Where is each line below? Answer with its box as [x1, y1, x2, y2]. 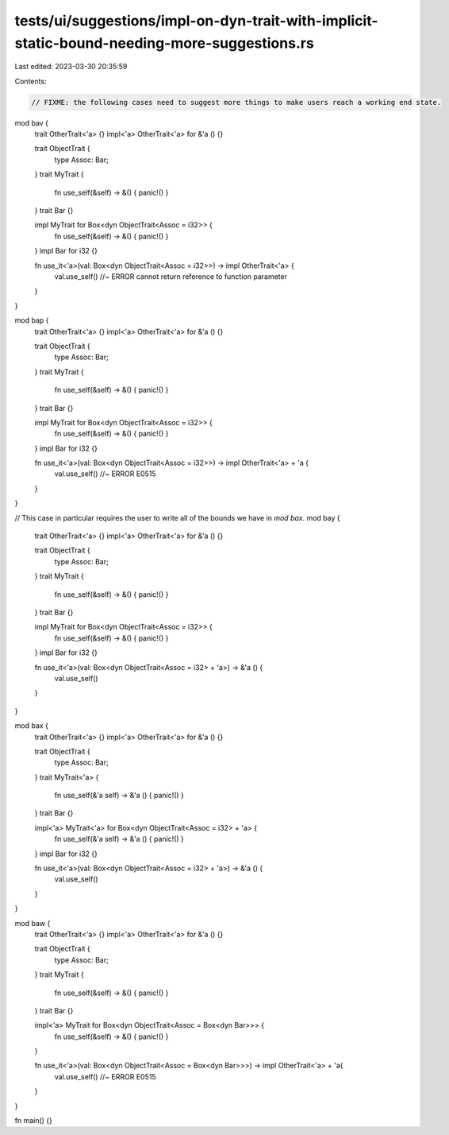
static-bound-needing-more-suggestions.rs [14, 34, 315, 52]
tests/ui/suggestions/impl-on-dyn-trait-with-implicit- [14, 12, 378, 29]
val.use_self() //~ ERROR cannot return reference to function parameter [54, 272, 287, 281]
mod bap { [14, 316, 49, 325]
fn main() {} [14, 1116, 53, 1125]
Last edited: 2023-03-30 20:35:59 [14, 62, 128, 72]
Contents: [14, 76, 47, 86]
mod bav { [14, 118, 49, 127]
